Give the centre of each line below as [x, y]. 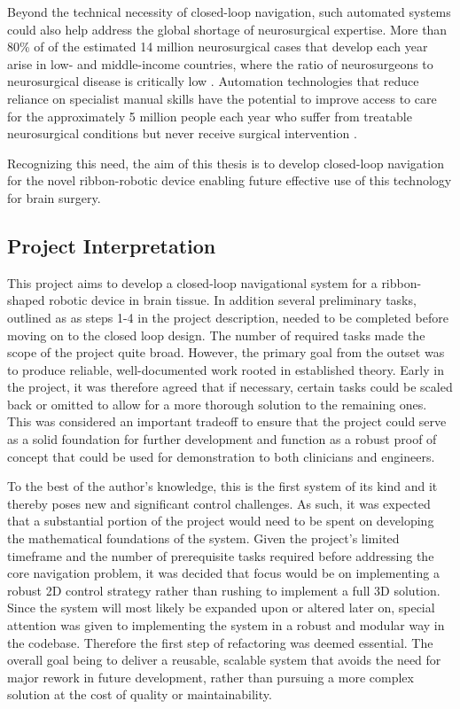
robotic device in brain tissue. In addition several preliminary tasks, [233, 300]
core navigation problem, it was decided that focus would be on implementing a [223, 573]
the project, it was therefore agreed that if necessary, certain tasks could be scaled [230, 387]
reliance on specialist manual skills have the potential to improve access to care [222, 98]
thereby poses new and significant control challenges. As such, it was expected [219, 503]
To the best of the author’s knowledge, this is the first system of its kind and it [222, 486]
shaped [26, 300]
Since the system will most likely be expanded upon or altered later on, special [221, 608]
